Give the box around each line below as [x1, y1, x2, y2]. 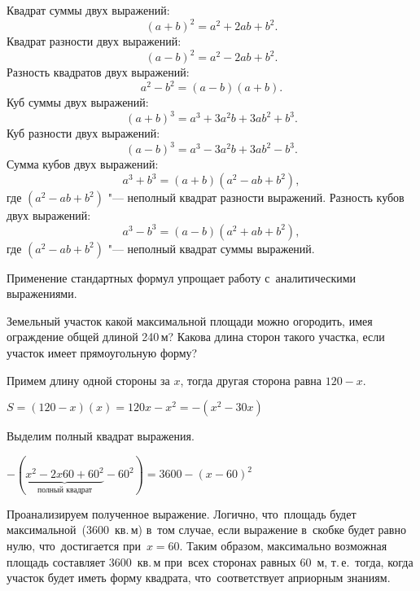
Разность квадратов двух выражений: [7, 63, 190, 81]
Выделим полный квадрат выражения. [7, 427, 195, 444]
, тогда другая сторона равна [180, 371, 322, 388]
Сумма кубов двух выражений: [7, 155, 159, 173]
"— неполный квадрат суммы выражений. [107, 239, 315, 256]
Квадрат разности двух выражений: [7, 33, 182, 50]
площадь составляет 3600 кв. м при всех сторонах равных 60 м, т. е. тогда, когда [7, 553, 413, 570]
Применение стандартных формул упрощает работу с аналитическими [7, 269, 357, 286]
